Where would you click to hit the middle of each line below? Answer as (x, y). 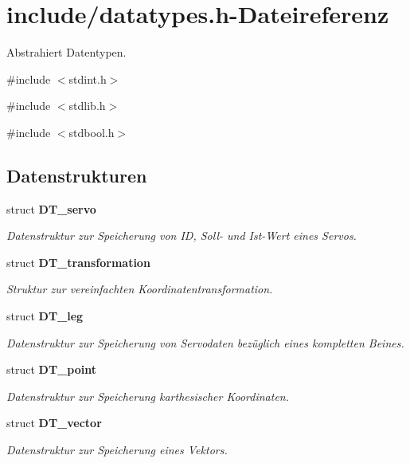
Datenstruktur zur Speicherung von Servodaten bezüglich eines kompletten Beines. (205, 342)
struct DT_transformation (78, 262)
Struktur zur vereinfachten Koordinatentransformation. (140, 289)
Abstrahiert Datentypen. (66, 52)
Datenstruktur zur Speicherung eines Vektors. (117, 450)
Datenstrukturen (77, 175)
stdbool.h (92, 132)
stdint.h (88, 78)
